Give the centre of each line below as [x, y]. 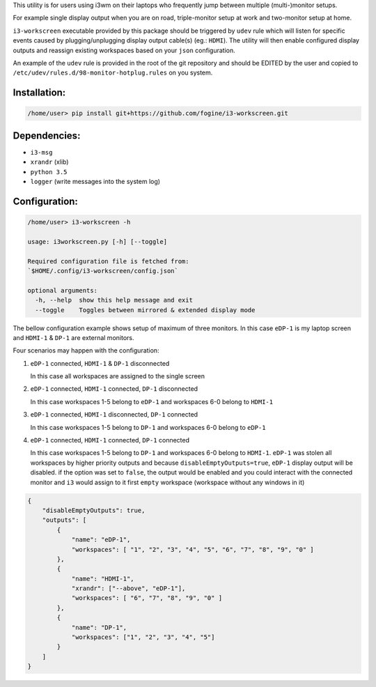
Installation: [39, 93]
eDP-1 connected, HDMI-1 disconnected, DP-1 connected [114, 415]
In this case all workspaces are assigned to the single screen [118, 376]
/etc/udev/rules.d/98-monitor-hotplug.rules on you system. [113, 72]
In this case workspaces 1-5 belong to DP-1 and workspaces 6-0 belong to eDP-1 [148, 427]
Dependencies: [47, 136]
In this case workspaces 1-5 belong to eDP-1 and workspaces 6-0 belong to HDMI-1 [152, 401]
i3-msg [41, 152]
